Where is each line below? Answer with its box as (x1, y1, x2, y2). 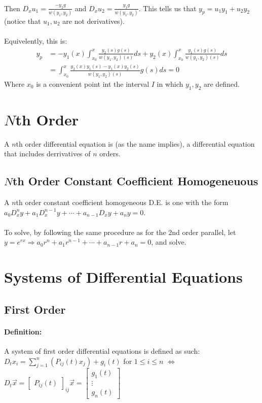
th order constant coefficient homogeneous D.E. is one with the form (16, 197, 229, 208)
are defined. (204, 78, 240, 89)
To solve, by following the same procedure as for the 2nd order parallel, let (4, 226, 236, 237)
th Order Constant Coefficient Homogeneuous (12, 173, 258, 189)
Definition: (4, 326, 42, 337)
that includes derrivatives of (4, 148, 91, 159)
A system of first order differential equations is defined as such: (4, 346, 200, 356)
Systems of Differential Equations (4, 266, 243, 287)
